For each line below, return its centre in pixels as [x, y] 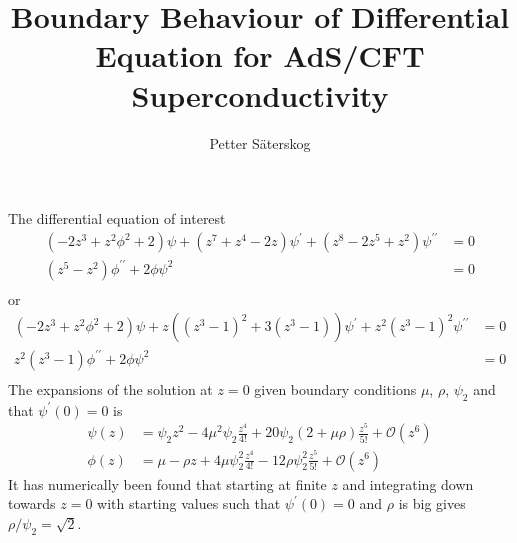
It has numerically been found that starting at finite [167, 483]
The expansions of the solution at [110, 388]
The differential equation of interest [117, 218]
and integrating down [408, 483]
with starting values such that [189, 503]
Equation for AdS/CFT [260, 55]
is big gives [432, 503]
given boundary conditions [335, 388]
